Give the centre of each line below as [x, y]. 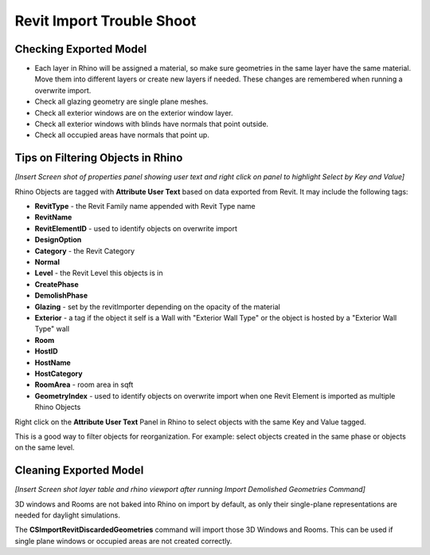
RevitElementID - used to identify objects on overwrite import [136, 228]
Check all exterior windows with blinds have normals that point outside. [152, 124]
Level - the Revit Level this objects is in [99, 273]
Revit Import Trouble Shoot [106, 21]
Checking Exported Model [81, 49]
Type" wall [52, 329]
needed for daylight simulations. [68, 515]
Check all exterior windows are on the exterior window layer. [134, 112]
